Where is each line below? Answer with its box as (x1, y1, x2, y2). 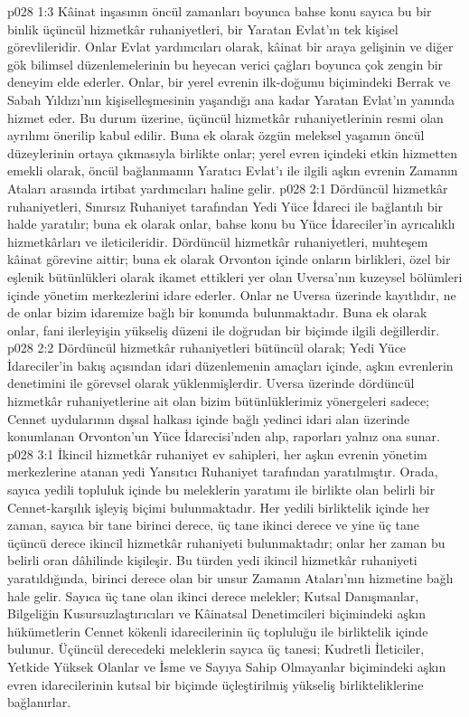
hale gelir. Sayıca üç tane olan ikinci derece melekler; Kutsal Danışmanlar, (7, 586, 419, 605)
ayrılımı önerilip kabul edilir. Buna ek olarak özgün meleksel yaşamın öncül (7, 126, 425, 145)
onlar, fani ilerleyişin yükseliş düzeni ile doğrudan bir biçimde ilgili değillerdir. (7, 320, 440, 339)
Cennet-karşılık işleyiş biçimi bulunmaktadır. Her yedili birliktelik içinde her (7, 497, 430, 516)
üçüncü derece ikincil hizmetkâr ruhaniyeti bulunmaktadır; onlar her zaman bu (7, 533, 446, 552)
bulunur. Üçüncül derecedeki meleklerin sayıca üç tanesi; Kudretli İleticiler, (7, 639, 425, 658)
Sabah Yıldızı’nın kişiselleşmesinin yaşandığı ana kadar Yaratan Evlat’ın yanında (7, 90, 455, 108)
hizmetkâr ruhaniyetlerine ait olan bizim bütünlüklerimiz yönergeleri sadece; (7, 392, 430, 410)
